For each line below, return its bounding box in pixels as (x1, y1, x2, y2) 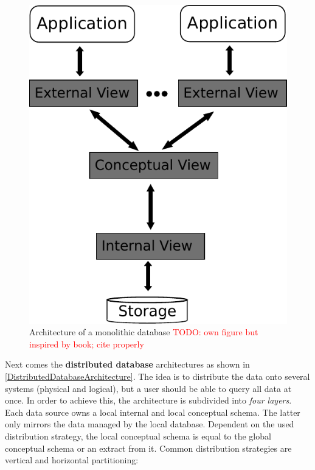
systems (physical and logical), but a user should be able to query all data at (5, 382, 292, 394)
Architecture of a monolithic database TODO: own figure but (29, 326, 258, 338)
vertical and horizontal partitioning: (5, 454, 139, 466)
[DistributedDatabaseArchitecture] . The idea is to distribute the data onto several (5, 369, 310, 382)
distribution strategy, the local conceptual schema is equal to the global (5, 429, 271, 442)
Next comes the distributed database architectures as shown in (5, 358, 250, 371)
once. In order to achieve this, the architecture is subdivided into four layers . (5, 394, 292, 407)
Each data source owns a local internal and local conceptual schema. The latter (5, 405, 300, 418)
